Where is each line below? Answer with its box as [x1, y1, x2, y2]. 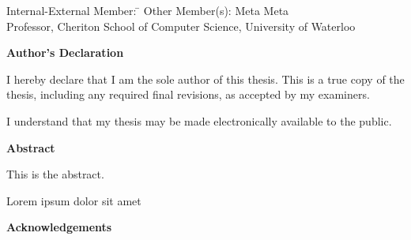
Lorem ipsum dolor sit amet [6, 192, 141, 208]
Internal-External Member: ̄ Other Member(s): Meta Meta [6, 2, 289, 18]
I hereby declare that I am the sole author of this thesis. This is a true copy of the [6, 70, 405, 87]
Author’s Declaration [6, 44, 124, 61]
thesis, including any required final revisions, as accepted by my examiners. [6, 86, 370, 103]
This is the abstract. [6, 166, 104, 182]
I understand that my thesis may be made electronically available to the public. [6, 112, 392, 129]
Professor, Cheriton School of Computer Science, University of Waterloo [6, 17, 356, 34]
